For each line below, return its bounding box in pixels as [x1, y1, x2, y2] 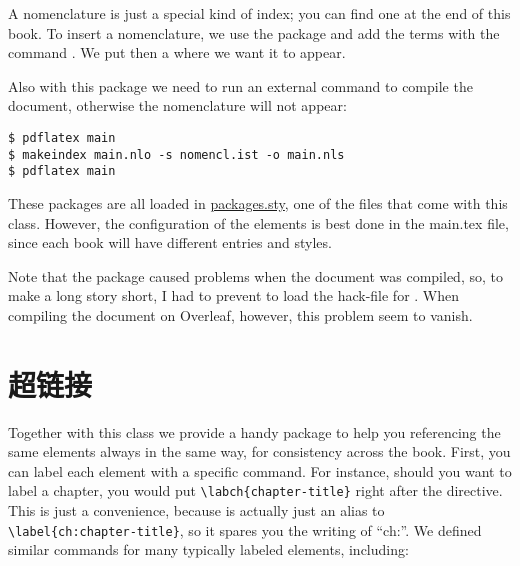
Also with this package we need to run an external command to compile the [8, 75, 473, 96]
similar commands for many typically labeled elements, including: [8, 539, 409, 560]
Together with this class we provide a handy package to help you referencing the [8, 421, 501, 442]
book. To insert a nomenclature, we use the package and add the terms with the [8, 22, 500, 43]
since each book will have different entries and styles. [8, 232, 332, 253]
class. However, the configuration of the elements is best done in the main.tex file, [8, 212, 509, 233]
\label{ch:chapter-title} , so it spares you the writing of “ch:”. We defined [8, 519, 482, 540]
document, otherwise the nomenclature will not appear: [8, 95, 347, 116]
